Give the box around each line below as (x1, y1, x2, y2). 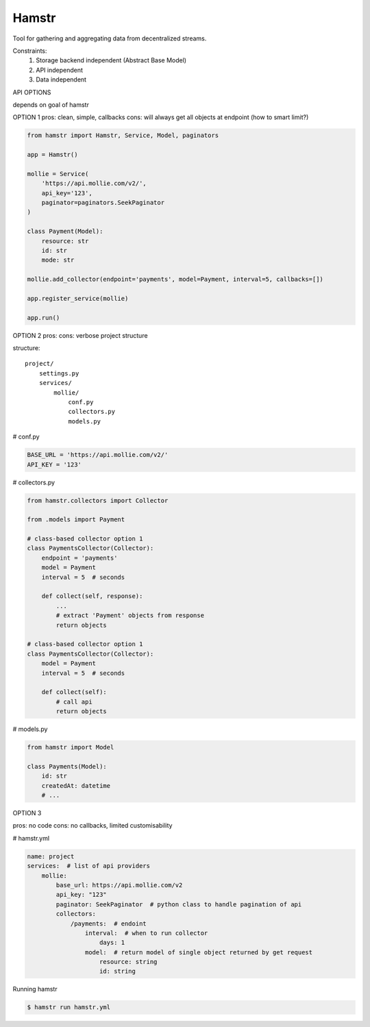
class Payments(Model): (27, 763, 108, 770)
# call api (56, 697, 92, 706)
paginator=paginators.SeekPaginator (41, 199, 164, 206)
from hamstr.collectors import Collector (27, 497, 169, 504)
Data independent (36, 75, 87, 84)
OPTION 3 (12, 809, 42, 817)
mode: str (41, 256, 75, 264)
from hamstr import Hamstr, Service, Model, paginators (27, 132, 219, 140)
